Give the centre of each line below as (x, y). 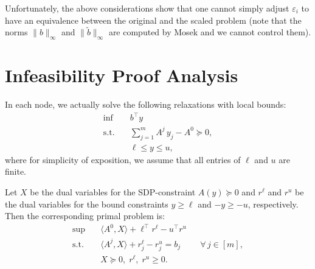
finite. (16, 171)
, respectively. (273, 204)
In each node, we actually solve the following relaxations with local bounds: (146, 104)
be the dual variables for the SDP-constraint (113, 192)
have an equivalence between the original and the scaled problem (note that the (153, 20)
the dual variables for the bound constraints (87, 204)
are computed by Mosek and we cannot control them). (210, 32)
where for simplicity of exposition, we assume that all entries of (123, 159)
